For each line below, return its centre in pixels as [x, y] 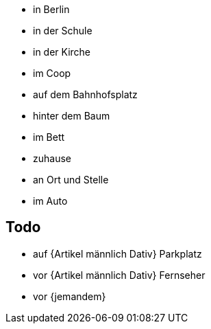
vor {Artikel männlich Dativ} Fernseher [119, 275]
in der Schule [63, 31]
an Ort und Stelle [71, 180]
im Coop [52, 73]
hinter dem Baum [72, 116]
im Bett [49, 137]
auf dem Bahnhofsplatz [85, 94]
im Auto [50, 201]
